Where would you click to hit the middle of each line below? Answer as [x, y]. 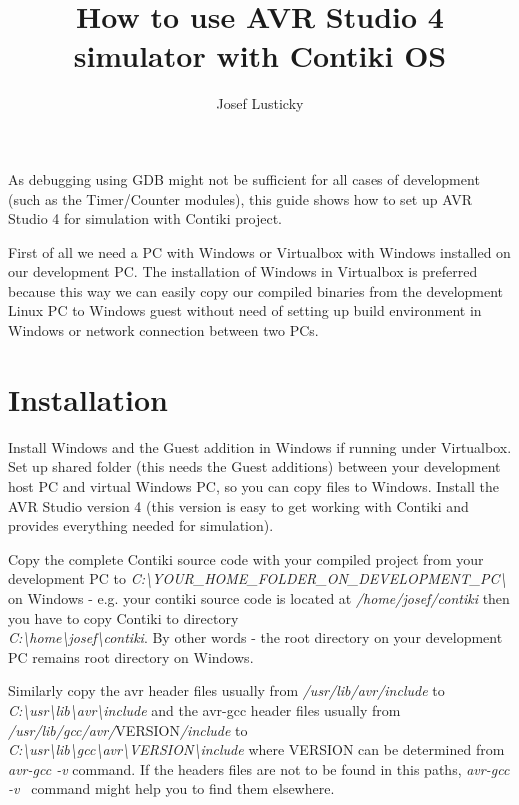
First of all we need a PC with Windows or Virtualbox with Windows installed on [259, 251]
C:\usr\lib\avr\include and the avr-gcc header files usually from [204, 709]
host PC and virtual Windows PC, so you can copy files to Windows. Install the [253, 485]
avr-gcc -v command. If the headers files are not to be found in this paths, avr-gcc [259, 768]
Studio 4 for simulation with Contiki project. [145, 218]
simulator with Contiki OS [260, 55]
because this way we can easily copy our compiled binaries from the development [256, 290]
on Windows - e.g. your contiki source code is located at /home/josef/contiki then [259, 597]
